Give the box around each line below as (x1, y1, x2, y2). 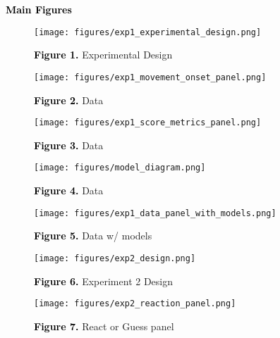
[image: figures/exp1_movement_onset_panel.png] (34, 72, 267, 82)
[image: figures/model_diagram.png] (34, 163, 206, 173)
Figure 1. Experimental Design (34, 47, 173, 62)
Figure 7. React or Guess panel (34, 318, 174, 333)
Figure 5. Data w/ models (34, 228, 152, 243)
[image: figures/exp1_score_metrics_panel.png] (34, 118, 262, 128)
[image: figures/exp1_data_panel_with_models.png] (34, 208, 276, 218)
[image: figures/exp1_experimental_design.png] (34, 27, 262, 37)
